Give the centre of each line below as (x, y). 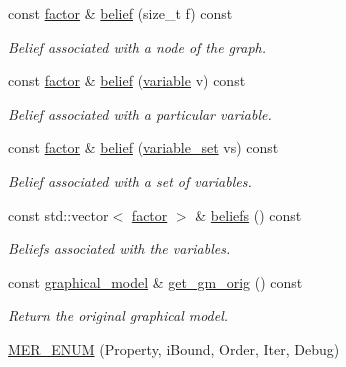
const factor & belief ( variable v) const (127, 80)
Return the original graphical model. (118, 315)
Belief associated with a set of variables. (130, 180)
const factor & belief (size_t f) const (120, 13)
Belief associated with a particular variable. (140, 113)
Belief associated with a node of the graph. (137, 46)
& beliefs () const (248, 214)
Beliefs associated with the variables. (119, 248)
